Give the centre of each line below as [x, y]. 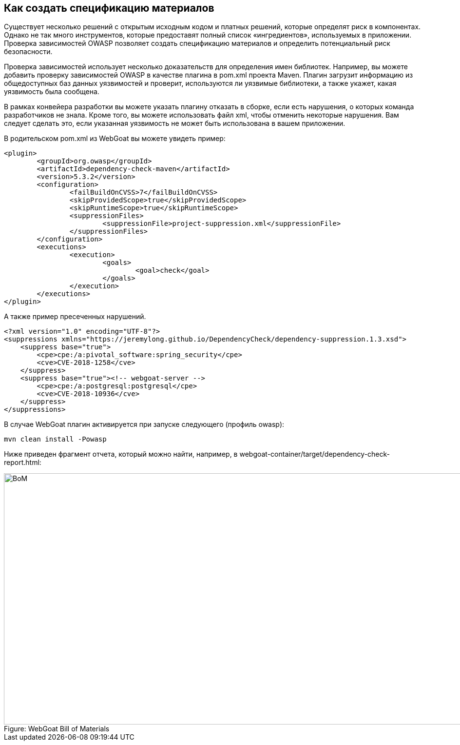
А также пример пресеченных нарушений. [75, 317]
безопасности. [28, 52]
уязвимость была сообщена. [52, 92]
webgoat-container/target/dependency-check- [315, 454]
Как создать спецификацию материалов [109, 8]
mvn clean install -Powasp [55, 439]
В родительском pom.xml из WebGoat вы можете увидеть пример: [115, 139]
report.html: [23, 463]
